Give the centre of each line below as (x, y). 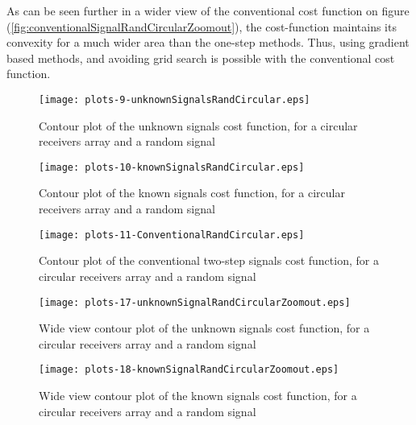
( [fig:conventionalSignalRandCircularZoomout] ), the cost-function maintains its (202, 26)
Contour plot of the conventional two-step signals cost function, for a (209, 260)
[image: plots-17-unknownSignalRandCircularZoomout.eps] (195, 302)
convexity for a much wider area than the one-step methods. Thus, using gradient (208, 42)
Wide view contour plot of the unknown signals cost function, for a (204, 328)
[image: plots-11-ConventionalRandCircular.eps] (172, 235)
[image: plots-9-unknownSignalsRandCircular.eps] (175, 99)
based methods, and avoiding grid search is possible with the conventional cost (201, 58)
